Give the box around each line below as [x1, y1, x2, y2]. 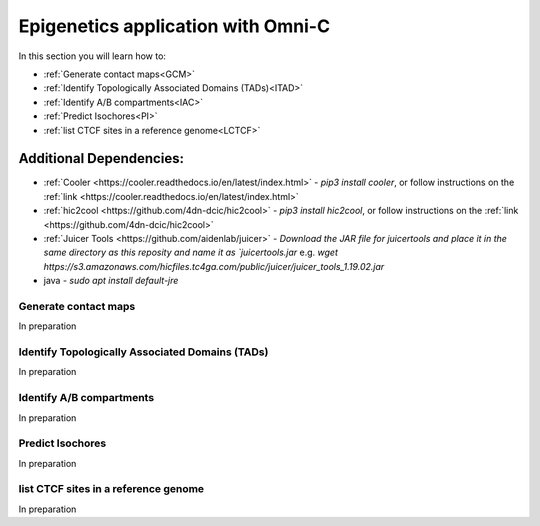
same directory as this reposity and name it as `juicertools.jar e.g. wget [43, 246, 339, 259]
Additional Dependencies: [18, 150, 185, 167]
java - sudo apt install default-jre [43, 275, 179, 287]
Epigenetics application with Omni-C [18, 15, 330, 37]
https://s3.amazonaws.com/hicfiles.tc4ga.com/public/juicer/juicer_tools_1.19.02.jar [43, 260, 385, 272]
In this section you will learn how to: [18, 50, 167, 62]
